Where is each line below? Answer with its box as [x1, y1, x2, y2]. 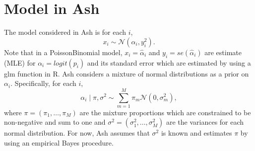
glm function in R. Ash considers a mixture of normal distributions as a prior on [4, 68, 249, 78]
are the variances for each [166, 117, 244, 127]
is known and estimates [161, 128, 232, 138]
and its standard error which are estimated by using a [87, 57, 251, 68]
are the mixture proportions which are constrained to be [79, 107, 251, 117]
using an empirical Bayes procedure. [4, 138, 114, 148]
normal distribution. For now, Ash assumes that [4, 128, 150, 138]
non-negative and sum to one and [4, 117, 106, 127]
